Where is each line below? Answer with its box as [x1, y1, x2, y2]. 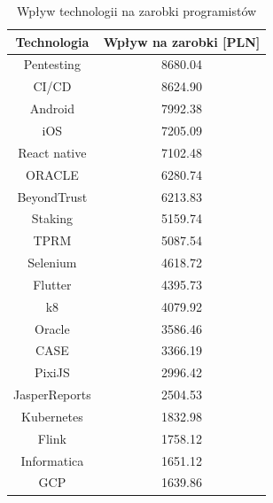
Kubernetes [21, 406, 83, 425]
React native [18, 143, 87, 161]
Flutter [33, 275, 72, 293]
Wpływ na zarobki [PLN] [103, 32, 261, 50]
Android [29, 99, 74, 118]
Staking [31, 209, 74, 228]
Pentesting [23, 55, 81, 74]
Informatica [20, 451, 84, 469]
